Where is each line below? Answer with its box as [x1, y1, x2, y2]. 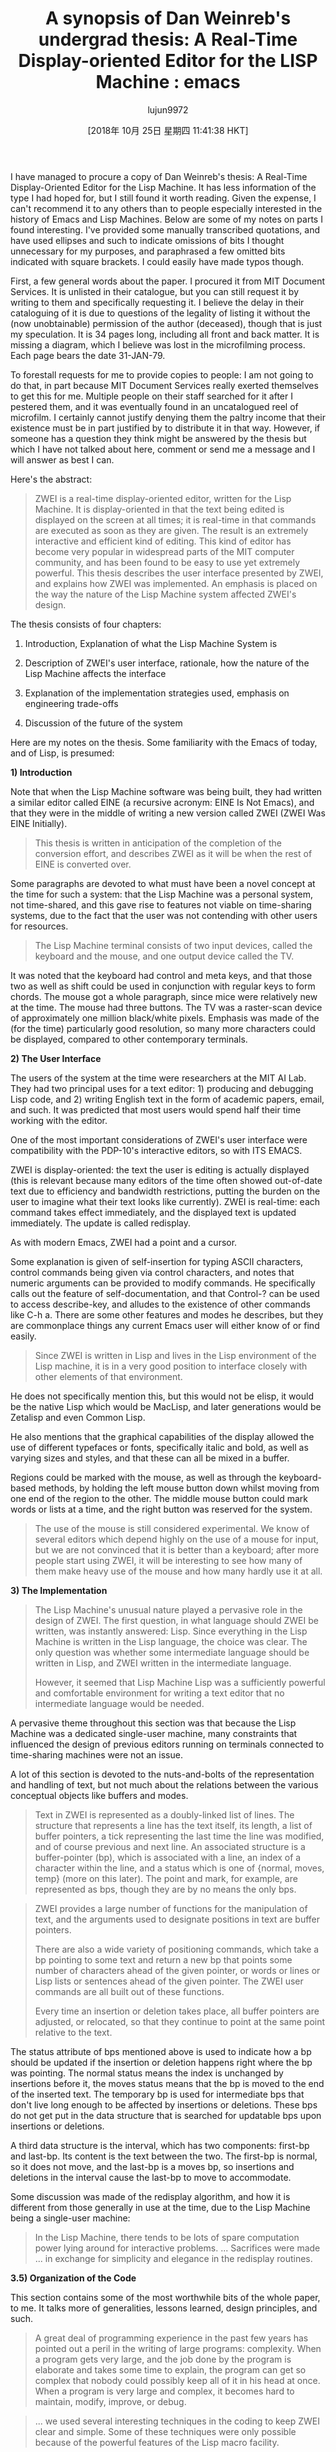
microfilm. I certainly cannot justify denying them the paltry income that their [10, 411, 326, 423]
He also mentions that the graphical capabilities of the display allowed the [10, 1430, 315, 1442]
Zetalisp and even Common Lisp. [10, 1411, 146, 1423]
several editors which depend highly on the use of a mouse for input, [34, 1533, 319, 1545]
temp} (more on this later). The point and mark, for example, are [34, 1872, 298, 1884]
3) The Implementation [10, 1584, 108, 1596]
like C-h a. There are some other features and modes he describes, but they [10, 1308, 324, 1321]
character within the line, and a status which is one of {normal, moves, [34, 1862, 325, 1874]
